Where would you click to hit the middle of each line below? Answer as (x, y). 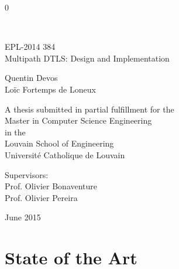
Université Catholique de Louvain (65, 154)
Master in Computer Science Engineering (78, 120)
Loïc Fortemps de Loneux (50, 89)
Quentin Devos (31, 78)
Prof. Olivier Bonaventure (51, 186)
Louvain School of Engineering (59, 143)
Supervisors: (27, 174)
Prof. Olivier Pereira (41, 197)
